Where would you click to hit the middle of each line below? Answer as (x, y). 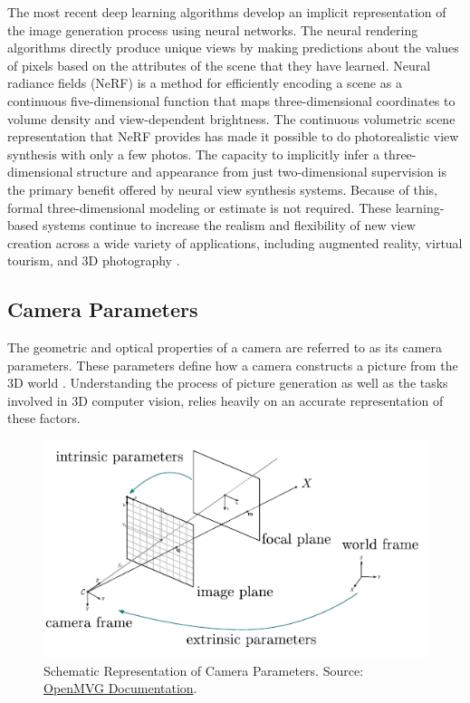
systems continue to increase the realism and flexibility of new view (229, 225)
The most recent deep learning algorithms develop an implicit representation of (227, 12)
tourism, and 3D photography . (94, 260)
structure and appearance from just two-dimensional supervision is (262, 172)
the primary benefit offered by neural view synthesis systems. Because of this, (222, 189)
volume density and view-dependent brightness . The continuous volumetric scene (231, 118)
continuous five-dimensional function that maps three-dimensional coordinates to (231, 100)
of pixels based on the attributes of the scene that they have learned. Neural (219, 65)
